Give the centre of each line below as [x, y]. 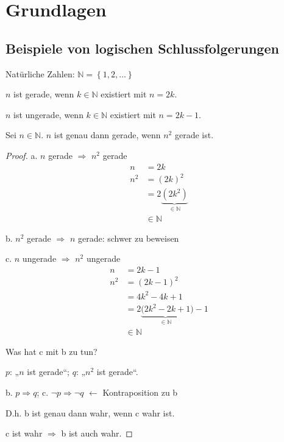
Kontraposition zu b [140, 392]
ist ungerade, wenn [48, 114]
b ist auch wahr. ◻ [97, 433]
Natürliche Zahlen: [40, 73]
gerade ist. [194, 135]
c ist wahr [24, 433]
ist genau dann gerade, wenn [107, 135]
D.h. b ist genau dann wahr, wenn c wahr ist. [90, 412]
